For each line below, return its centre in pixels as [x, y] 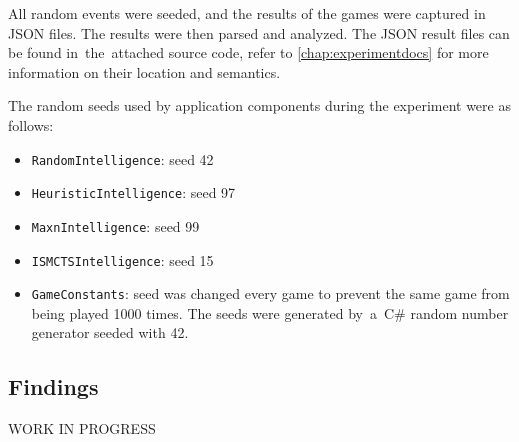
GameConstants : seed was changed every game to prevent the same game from [270, 293]
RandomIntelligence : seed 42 [122, 158]
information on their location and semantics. [144, 71]
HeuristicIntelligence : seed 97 [133, 192]
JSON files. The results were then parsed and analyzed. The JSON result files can [259, 32]
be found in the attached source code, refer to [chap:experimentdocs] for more [248, 52]
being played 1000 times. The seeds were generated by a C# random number [270, 312]
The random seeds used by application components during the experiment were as [259, 105]
